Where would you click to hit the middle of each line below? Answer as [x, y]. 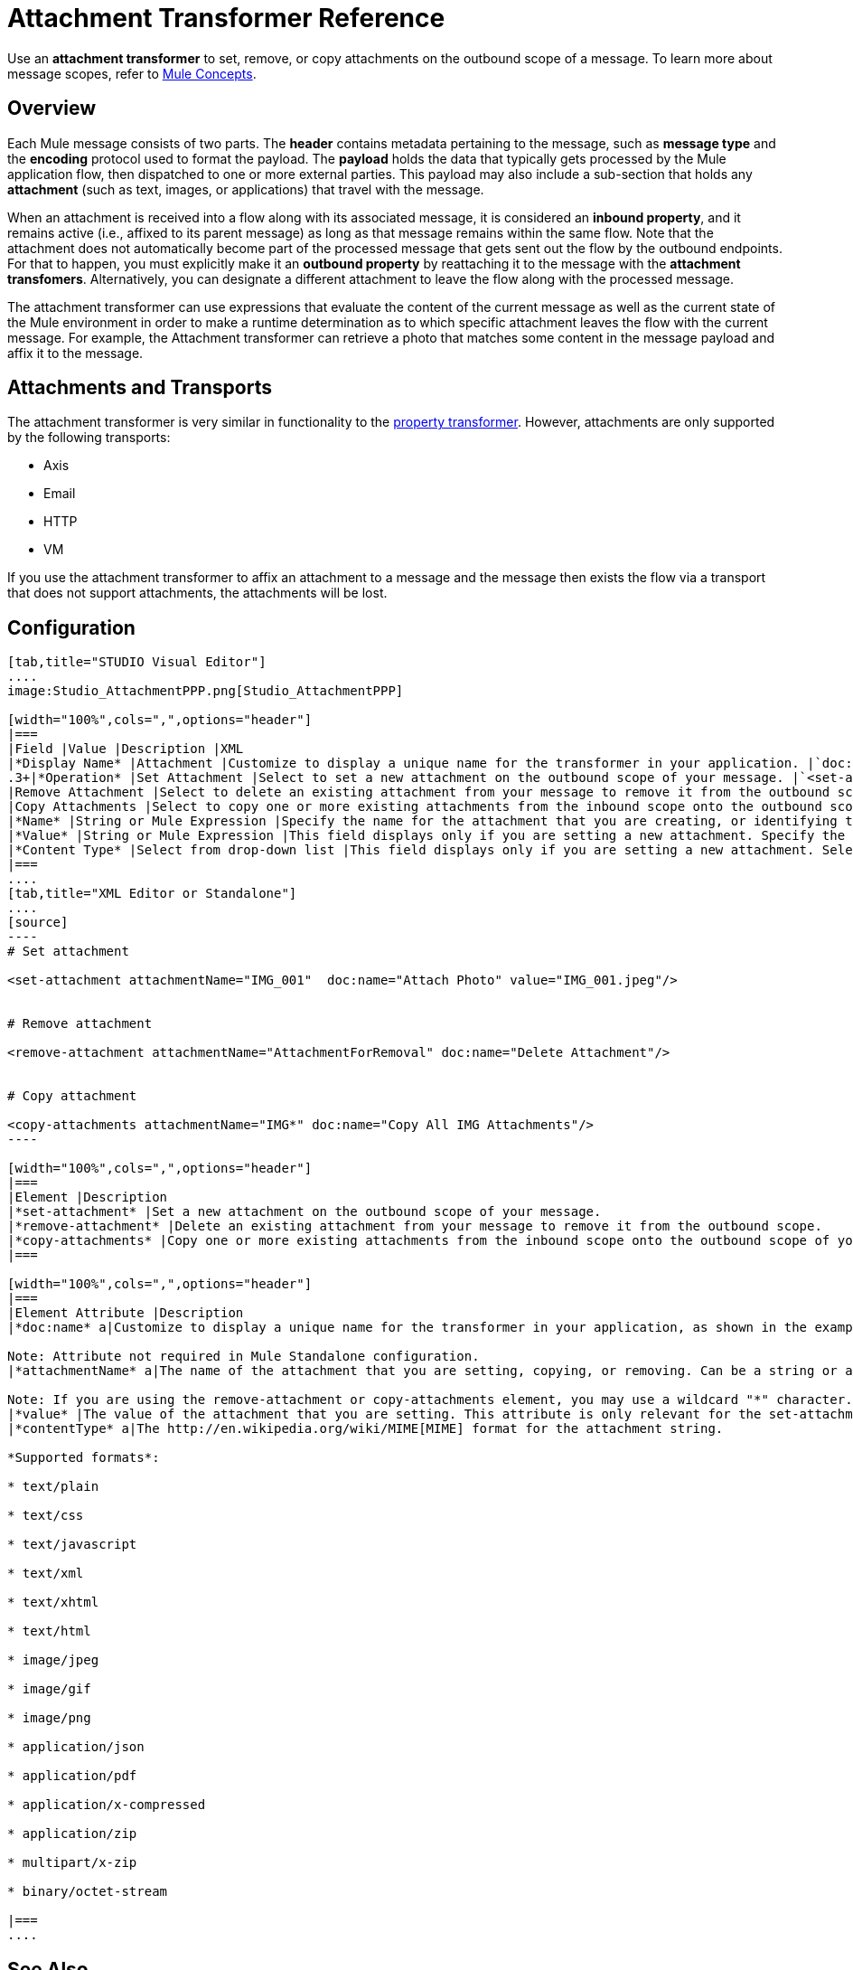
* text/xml [46, 1574]
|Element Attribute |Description [126, 1313]
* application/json [76, 1747]
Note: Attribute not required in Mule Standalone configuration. [244, 1357]
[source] [38, 923]
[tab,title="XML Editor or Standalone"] [152, 894]
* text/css [46, 1516]
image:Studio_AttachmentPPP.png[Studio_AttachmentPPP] [206, 691]
